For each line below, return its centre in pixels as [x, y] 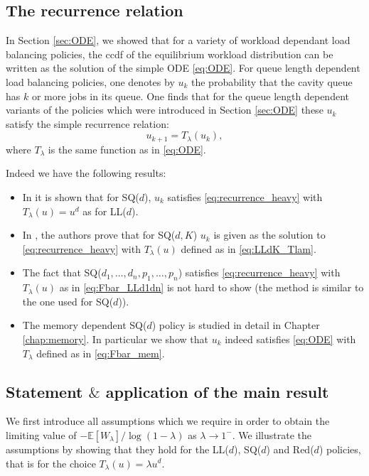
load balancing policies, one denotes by [90, 81]
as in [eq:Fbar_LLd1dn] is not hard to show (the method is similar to [212, 287]
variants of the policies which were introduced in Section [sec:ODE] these [165, 110]
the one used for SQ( [68, 301]
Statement [44, 391]
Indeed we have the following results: [86, 173]
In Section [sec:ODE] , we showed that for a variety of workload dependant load [178, 40]
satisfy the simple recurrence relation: [87, 123]
